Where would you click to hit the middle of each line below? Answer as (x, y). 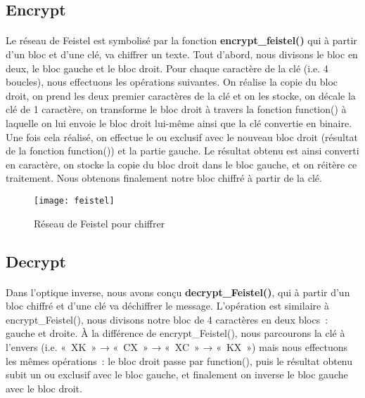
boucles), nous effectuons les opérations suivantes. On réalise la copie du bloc (172, 82)
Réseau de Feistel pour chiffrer (100, 223)
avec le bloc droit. (44, 388)
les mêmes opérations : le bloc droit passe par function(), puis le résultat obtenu (179, 360)
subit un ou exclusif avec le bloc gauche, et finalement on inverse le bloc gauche (177, 374)
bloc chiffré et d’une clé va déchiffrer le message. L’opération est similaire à (167, 306)
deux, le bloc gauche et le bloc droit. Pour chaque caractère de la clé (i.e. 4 (167, 68)
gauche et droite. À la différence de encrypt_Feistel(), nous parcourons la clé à (175, 333)
